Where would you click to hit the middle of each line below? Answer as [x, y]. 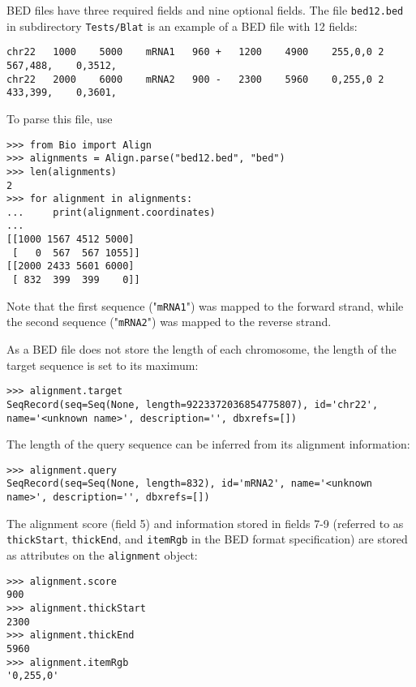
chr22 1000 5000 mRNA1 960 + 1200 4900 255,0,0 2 [195, 52]
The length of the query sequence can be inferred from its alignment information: [208, 444]
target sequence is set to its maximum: [103, 365]
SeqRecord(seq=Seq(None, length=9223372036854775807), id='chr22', [193, 404]
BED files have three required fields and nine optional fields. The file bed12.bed [205, 10]
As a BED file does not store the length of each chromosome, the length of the [202, 349]
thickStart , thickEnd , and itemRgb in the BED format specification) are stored [207, 539]
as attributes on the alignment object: [102, 555]
